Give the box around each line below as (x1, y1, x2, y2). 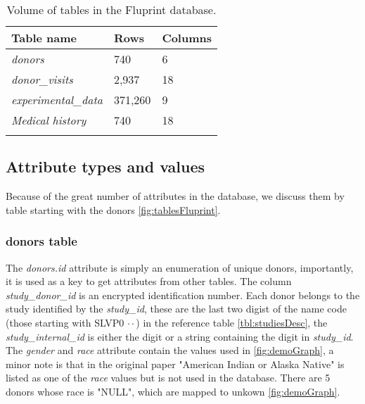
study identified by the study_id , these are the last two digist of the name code (6, 301, 347, 316)
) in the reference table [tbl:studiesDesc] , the (136, 315, 328, 329)
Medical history (11, 112, 87, 128)
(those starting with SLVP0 (6, 315, 124, 329)
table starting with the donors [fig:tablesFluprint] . (6, 202, 221, 217)
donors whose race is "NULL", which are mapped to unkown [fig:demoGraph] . (6, 384, 340, 398)
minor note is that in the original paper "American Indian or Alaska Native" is (6, 356, 345, 371)
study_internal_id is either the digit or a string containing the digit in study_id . (6, 329, 354, 343)
